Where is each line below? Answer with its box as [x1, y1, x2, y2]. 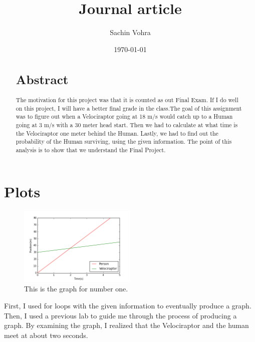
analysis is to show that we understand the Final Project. [16, 145, 166, 154]
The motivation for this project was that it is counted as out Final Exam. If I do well [16, 95, 238, 104]
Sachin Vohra [110, 27, 151, 38]
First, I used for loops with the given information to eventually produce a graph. [4, 300, 251, 310]
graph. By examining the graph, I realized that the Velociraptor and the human [4, 320, 249, 330]
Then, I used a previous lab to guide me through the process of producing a [4, 310, 237, 320]
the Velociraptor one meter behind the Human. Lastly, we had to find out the [16, 129, 218, 137]
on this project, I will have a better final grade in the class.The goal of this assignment [16, 104, 242, 112]
